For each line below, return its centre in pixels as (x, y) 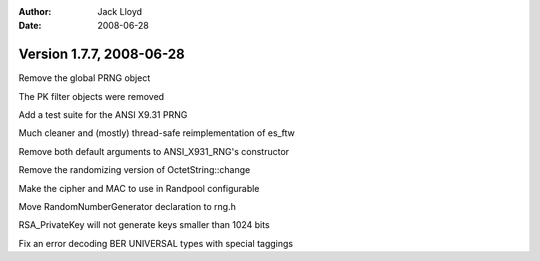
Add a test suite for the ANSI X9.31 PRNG (103, 115)
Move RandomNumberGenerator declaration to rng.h (127, 207)
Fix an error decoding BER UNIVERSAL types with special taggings (156, 243)
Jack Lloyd (120, 11)
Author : (35, 11)
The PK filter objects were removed (91, 96)
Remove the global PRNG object (84, 78)
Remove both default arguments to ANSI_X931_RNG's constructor (154, 151)
